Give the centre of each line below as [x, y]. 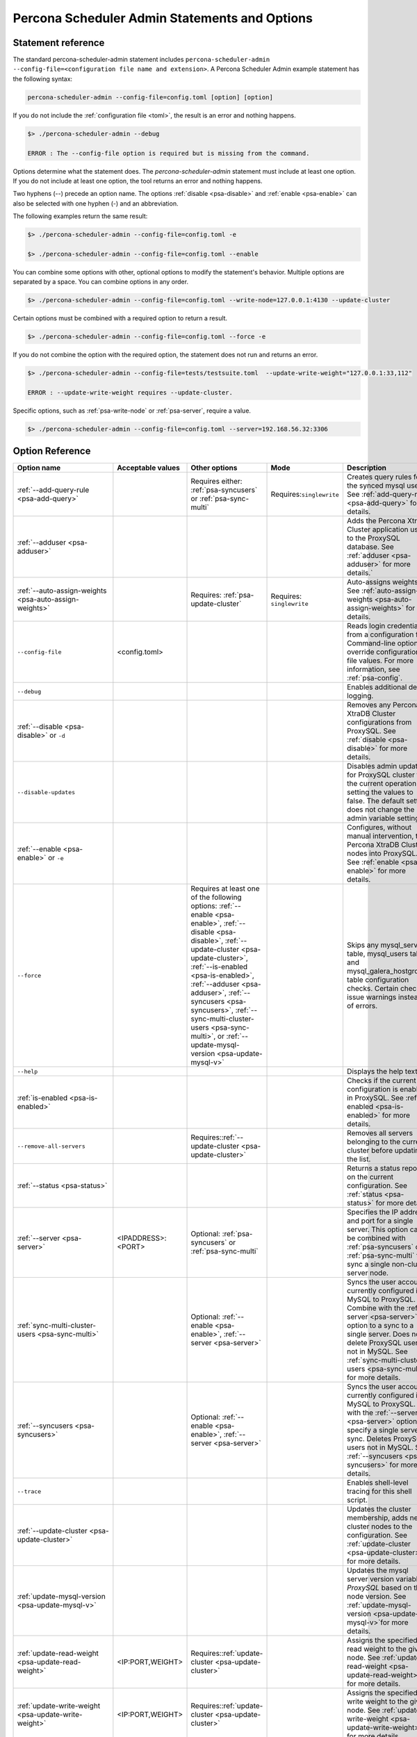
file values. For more [380, 661]
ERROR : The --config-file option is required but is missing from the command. [169, 153]
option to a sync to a [380, 1326]
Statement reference [59, 43]
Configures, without [379, 828]
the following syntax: [43, 79]
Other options [214, 468]
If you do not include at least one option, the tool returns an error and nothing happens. [138, 181]
